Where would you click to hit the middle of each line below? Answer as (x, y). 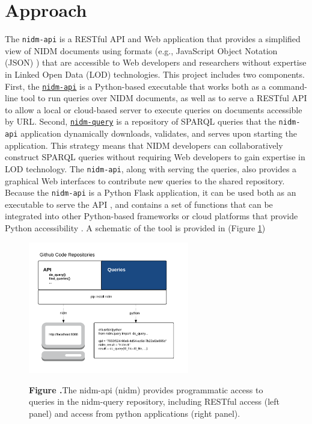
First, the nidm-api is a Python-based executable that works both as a (136, 86)
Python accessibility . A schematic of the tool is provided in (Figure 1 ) (135, 228)
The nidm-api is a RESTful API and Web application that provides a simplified (153, 39)
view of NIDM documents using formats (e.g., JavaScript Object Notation (141, 50)
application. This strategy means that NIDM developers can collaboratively (144, 145)
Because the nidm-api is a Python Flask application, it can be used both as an (151, 192)
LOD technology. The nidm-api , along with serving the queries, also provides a (151, 168)
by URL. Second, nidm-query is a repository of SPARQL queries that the (140, 121)
